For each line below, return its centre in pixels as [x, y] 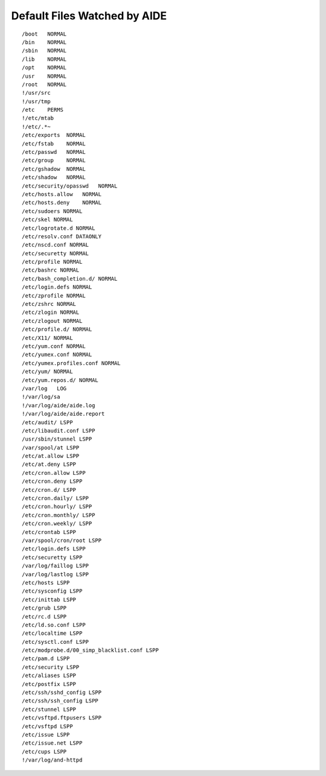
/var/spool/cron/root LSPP [62, 540]
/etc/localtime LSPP [52, 633]
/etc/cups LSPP [44, 752]
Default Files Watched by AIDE [89, 16]
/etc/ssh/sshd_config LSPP [62, 693]
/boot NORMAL [44, 34]
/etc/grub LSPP [44, 608]
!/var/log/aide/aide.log [59, 405]
